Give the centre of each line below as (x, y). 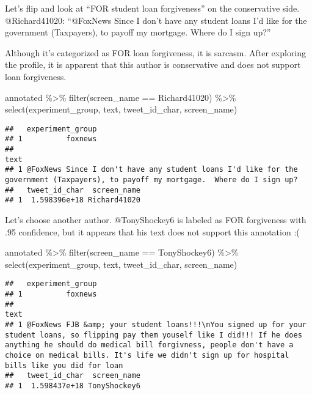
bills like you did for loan (64, 365)
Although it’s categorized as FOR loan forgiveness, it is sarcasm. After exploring (156, 52)
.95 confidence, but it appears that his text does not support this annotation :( (152, 231)
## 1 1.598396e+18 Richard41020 (73, 200)
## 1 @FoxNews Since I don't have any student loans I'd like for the (151, 170)
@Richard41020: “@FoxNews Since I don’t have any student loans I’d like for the (156, 20)
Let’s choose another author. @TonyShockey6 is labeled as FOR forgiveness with (156, 220)
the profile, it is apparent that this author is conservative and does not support (153, 65)
